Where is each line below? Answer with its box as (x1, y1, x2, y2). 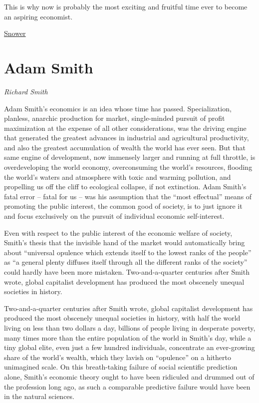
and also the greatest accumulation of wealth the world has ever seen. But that (4, 142, 246, 152)
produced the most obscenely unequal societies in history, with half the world (4, 313, 241, 323)
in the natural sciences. (4, 391, 74, 402)
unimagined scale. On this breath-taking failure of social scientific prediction (4, 362, 238, 372)
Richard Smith (4, 86, 48, 96)
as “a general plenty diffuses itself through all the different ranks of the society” (4, 257, 248, 267)
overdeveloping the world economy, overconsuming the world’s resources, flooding (4, 162, 253, 172)
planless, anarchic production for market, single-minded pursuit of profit (4, 113, 225, 123)
